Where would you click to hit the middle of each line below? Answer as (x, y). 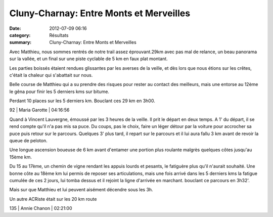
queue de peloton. (28, 141)
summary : (20, 42)
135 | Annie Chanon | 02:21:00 (41, 208)
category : (20, 35)
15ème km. (21, 157)
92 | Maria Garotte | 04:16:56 (39, 110)
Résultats (59, 35)
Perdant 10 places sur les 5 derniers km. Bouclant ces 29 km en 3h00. (82, 101)
